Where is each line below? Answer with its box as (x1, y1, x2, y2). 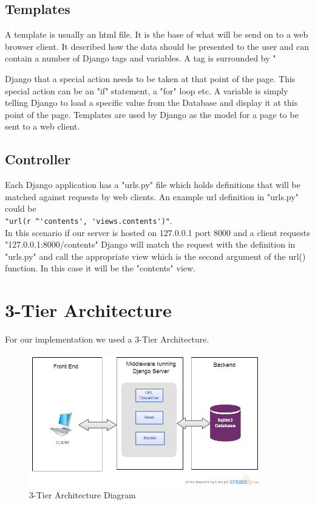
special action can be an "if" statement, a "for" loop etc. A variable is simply (5, 84, 288, 97)
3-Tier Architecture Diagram (29, 489, 136, 501)
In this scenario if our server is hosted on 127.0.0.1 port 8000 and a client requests (5, 226, 310, 239)
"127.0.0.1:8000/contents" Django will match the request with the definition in (5, 238, 296, 251)
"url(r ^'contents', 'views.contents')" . (5, 214, 172, 226)
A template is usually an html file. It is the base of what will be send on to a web (5, 28, 308, 41)
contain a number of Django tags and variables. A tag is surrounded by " (5, 52, 276, 64)
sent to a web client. (5, 120, 80, 133)
